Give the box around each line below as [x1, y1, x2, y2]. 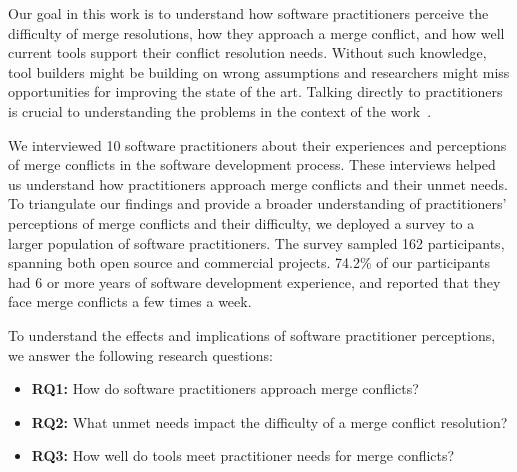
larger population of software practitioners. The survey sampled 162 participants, [8, 232, 505, 253]
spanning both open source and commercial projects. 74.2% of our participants [8, 252, 490, 273]
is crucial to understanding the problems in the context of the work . [8, 100, 432, 121]
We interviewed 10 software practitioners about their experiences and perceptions [8, 134, 507, 155]
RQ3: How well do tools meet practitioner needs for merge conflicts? [31, 445, 455, 466]
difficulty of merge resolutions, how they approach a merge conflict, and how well [8, 22, 505, 43]
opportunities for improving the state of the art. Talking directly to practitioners [8, 81, 503, 102]
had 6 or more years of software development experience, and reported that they [8, 271, 501, 292]
